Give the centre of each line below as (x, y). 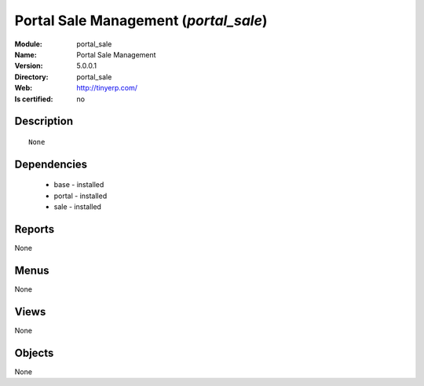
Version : (29, 66)
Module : (28, 44)
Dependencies (51, 164)
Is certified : (34, 99)
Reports (35, 229)
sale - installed (78, 207)
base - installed (79, 185)
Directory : (31, 77)
